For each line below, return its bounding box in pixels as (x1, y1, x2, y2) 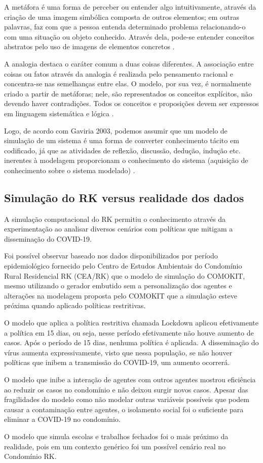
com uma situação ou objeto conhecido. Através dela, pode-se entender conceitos (4, 31, 254, 42)
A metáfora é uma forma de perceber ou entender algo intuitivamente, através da (4, 2, 256, 12)
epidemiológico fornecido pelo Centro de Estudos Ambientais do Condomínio (4, 260, 242, 271)
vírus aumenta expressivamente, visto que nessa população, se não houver (4, 347, 233, 357)
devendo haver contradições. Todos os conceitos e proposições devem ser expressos (4, 98, 259, 109)
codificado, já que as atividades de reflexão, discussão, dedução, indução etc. (4, 145, 241, 155)
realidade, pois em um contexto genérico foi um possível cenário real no (4, 441, 226, 451)
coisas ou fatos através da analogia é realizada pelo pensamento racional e (4, 68, 233, 79)
